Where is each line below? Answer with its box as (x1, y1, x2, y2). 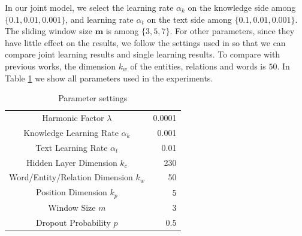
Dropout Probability (35, 216, 111, 228)
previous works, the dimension (5, 59, 116, 72)
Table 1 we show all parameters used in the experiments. (5, 71, 213, 84)
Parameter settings (58, 92, 128, 104)
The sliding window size (5, 25, 92, 37)
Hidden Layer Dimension (26, 156, 117, 168)
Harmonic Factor (42, 111, 104, 123)
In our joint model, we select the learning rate (5, 1, 174, 13)
